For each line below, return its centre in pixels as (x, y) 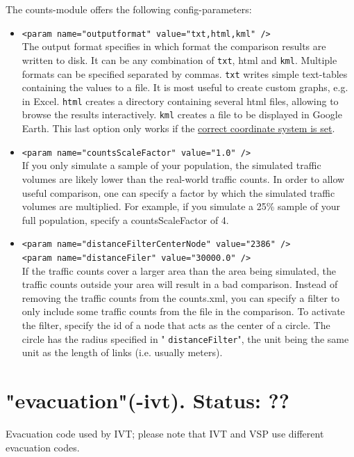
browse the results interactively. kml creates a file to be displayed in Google (182, 114)
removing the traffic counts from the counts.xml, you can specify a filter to (181, 297)
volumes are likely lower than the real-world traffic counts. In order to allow (183, 178)
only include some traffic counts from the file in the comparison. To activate (183, 311)
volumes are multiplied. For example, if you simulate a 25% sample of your (181, 206)
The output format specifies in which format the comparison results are (174, 46)
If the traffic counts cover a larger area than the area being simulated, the (179, 270)
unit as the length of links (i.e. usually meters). (122, 352)
